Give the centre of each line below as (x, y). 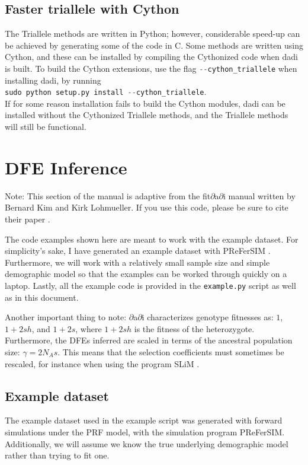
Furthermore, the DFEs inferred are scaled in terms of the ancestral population (149, 340)
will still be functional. (46, 127)
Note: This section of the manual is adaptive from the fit (108, 195)
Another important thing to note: (66, 317)
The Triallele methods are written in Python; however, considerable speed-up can (153, 34)
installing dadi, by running (53, 80)
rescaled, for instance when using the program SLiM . (102, 363)
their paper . (28, 219)
